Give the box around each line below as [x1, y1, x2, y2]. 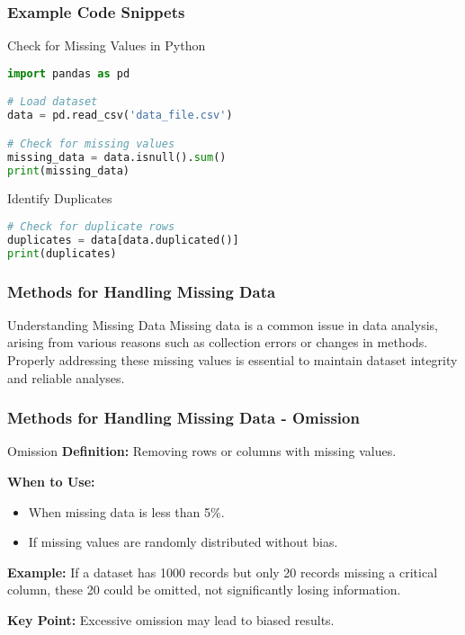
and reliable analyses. [7, 368, 125, 387]
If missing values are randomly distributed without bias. [28, 532, 338, 551]
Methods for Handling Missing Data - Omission [7, 407, 360, 429]
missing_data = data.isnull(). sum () [7, 150, 227, 164]
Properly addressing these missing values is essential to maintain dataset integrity [7, 351, 458, 369]
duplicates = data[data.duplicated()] [7, 233, 239, 246]
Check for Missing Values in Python [7, 36, 206, 55]
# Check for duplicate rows [7, 219, 175, 233]
